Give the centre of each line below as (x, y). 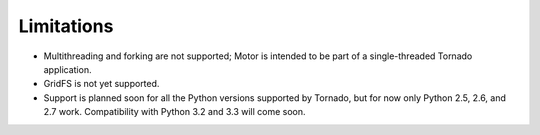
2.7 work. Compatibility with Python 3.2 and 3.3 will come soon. (174, 112)
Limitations (66, 26)
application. (67, 69)
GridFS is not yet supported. (101, 84)
